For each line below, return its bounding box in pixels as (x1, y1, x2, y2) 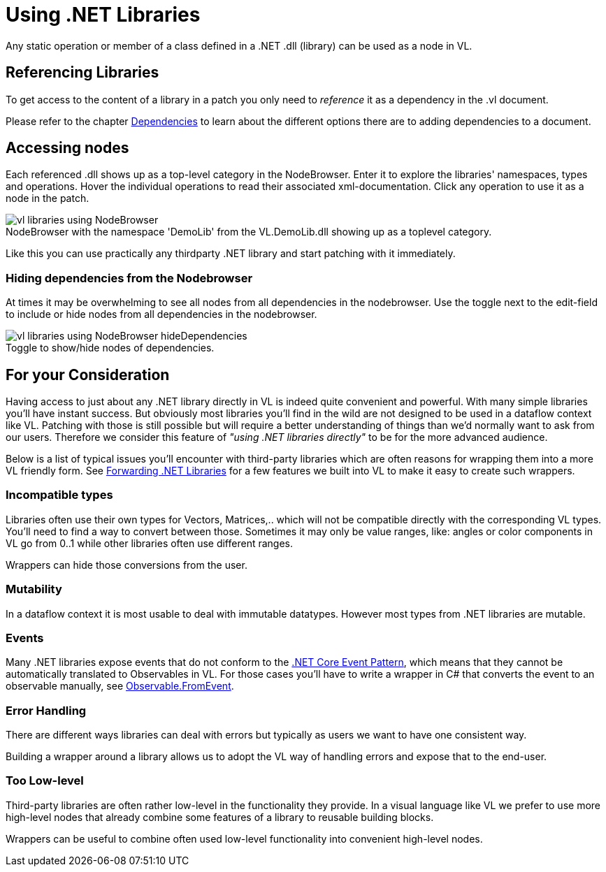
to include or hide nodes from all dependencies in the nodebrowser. (6, 308, 317, 321)
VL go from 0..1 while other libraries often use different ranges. (6, 537, 293, 549)
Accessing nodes (6, 139, 129, 157)
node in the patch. (6, 192, 89, 205)
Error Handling (6, 703, 87, 718)
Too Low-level (6, 773, 84, 788)
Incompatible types (6, 488, 113, 502)
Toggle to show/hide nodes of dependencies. (6, 342, 215, 354)
